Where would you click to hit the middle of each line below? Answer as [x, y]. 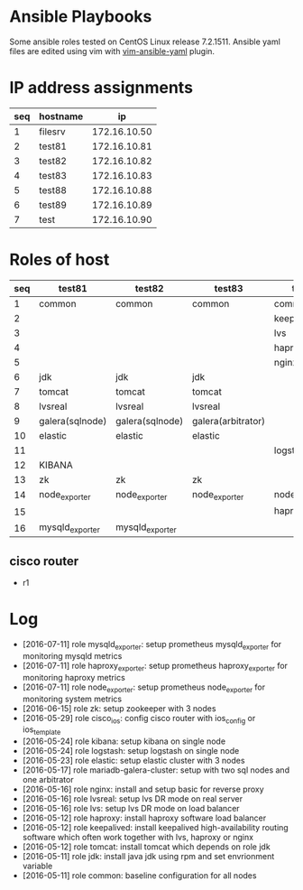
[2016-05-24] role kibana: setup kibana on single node [124, 741]
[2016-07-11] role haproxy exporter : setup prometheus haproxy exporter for [155, 667]
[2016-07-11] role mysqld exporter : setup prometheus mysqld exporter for [152, 645]
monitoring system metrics [72, 699]
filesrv [52, 131]
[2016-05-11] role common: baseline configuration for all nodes [139, 876]
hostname [61, 116]
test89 [53, 205]
